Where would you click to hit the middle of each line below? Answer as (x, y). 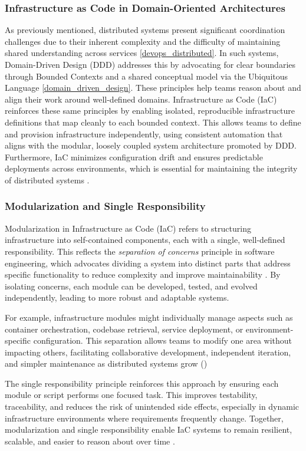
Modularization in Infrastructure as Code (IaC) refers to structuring (128, 228)
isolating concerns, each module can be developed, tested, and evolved (131, 286)
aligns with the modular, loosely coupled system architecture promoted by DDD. (151, 145)
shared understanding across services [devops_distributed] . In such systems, (142, 53)
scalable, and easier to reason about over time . (90, 441)
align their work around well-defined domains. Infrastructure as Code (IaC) (141, 99)
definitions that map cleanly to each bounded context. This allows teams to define (153, 122)
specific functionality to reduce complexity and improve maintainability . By (143, 274)
